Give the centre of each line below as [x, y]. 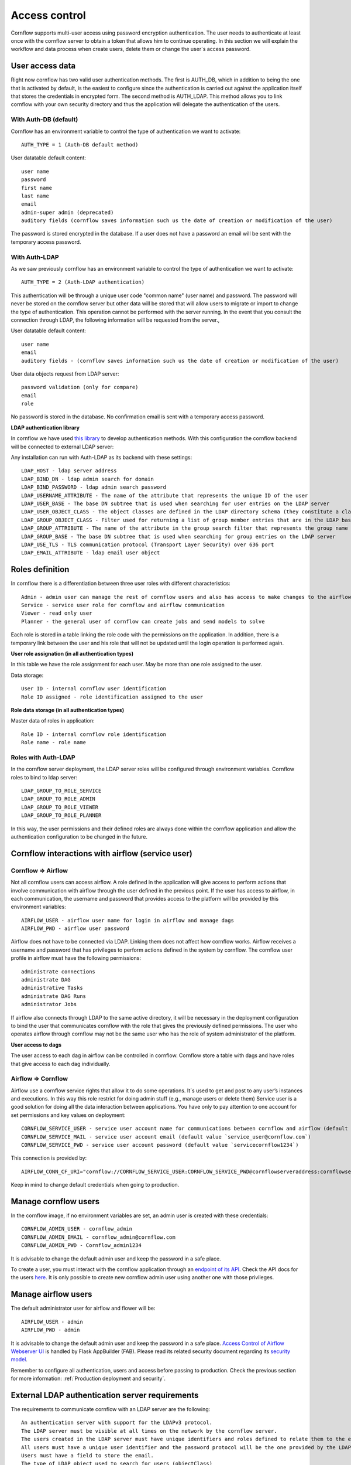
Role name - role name [54, 742]
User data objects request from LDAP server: [65, 374]
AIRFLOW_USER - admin [52, 1322]
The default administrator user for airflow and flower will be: [83, 1308]
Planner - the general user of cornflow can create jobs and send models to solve [143, 621]
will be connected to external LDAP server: [62, 447]
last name [35, 196]
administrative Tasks [52, 988]
